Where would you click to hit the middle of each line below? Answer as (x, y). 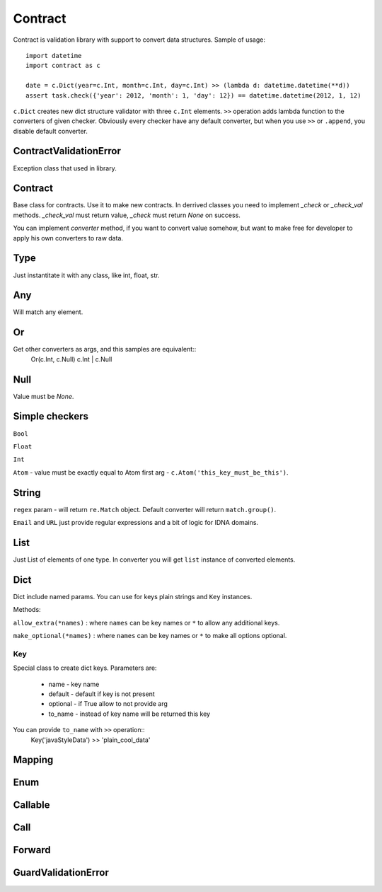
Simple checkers (51, 416)
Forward (32, 850)
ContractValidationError (67, 151)
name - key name (74, 684)
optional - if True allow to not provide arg (108, 704)
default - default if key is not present (102, 694)
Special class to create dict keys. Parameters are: (85, 668)
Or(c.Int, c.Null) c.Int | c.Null (71, 359)
